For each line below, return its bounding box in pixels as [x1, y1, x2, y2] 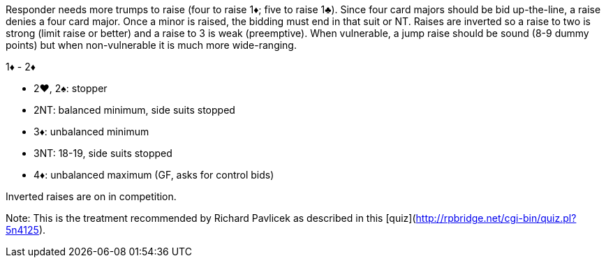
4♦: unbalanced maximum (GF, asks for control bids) [34, 169, 274, 181]
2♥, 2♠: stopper [34, 82, 108, 94]
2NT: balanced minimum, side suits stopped [34, 104, 235, 116]
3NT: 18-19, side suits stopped [34, 147, 172, 159]
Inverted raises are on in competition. [6, 190, 177, 202]
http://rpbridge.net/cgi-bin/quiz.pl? [415, 212, 577, 224]
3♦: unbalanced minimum [34, 126, 149, 137]
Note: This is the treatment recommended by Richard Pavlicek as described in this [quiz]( [6, 212, 416, 224]
